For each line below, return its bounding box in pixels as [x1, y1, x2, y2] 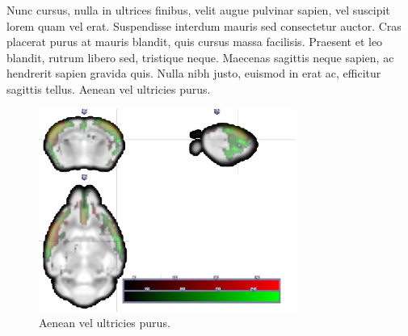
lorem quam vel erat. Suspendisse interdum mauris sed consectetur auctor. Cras [6, 17, 402, 34]
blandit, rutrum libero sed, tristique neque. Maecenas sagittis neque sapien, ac [6, 48, 394, 65]
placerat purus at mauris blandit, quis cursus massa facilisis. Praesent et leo [6, 33, 383, 50]
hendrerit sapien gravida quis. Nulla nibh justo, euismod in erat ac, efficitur [6, 65, 381, 82]
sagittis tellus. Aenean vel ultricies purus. [6, 80, 211, 97]
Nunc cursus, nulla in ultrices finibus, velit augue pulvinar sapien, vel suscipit [6, 2, 390, 18]
